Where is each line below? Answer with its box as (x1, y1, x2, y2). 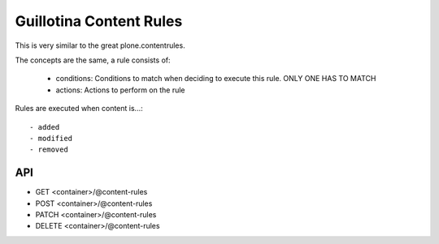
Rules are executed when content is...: (15, 104, 143, 113)
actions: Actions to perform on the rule (55, 85, 185, 95)
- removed (29, 145, 68, 154)
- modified (29, 134, 73, 143)
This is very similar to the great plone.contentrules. (15, 41, 186, 50)
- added (29, 122, 60, 131)
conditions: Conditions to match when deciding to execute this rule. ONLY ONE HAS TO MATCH (55, 74, 376, 83)
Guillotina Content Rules (15, 12, 183, 30)
